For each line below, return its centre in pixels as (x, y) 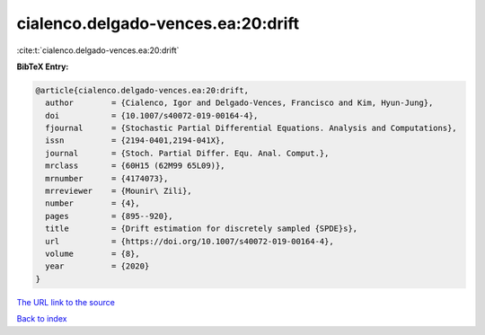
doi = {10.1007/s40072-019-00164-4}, (152, 115)
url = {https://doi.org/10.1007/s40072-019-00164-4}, (190, 241)
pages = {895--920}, (110, 216)
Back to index (42, 319)
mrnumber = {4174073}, (107, 178)
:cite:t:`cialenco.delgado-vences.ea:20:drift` (98, 50)
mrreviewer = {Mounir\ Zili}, (119, 191)
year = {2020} (97, 266)
